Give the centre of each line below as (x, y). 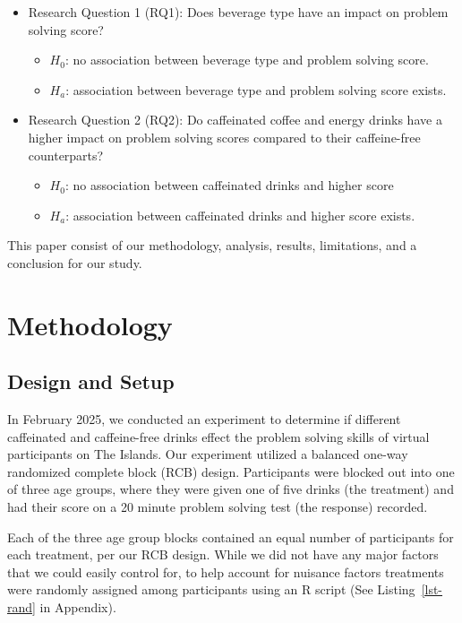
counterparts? (66, 155)
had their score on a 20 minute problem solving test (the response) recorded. (218, 507)
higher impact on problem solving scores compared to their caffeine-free (224, 137)
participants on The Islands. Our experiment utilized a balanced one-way (208, 454)
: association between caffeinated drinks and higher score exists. (240, 215)
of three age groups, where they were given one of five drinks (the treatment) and (231, 489)
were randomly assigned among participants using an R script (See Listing (211, 589)
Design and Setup (91, 381)
